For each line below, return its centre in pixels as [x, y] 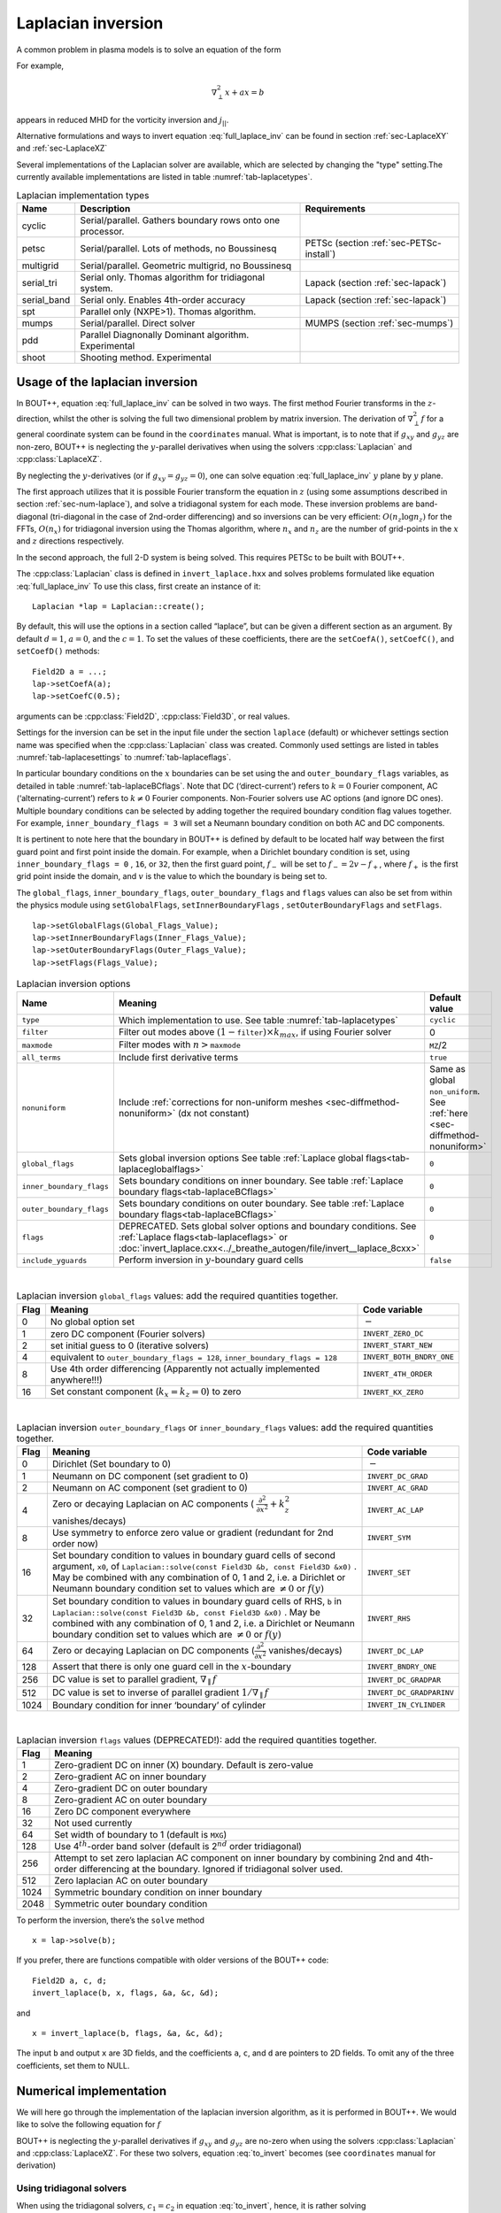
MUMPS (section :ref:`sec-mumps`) [379, 323]
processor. [102, 231]
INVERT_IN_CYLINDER [406, 1705]
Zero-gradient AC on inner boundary [131, 1777]
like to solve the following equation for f [89, 2124]
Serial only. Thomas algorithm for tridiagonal [173, 277]
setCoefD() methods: [58, 652]
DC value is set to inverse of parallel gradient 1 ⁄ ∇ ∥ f [160, 1693]
